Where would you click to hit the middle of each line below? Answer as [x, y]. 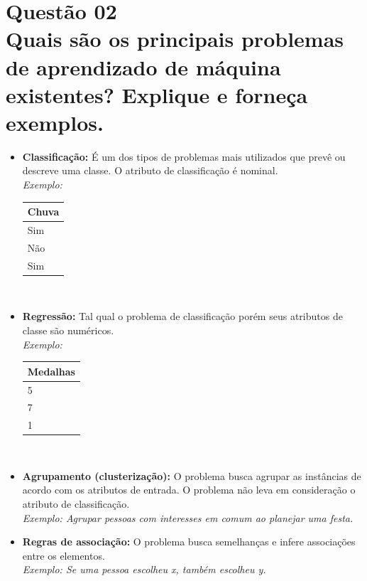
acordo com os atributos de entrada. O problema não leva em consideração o [189, 490]
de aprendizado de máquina [143, 66]
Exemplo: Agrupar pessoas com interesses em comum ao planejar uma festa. [188, 517]
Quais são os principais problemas [175, 39]
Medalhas [51, 371]
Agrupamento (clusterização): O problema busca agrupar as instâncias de [192, 475]
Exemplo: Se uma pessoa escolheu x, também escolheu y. [144, 569]
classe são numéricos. [68, 330]
